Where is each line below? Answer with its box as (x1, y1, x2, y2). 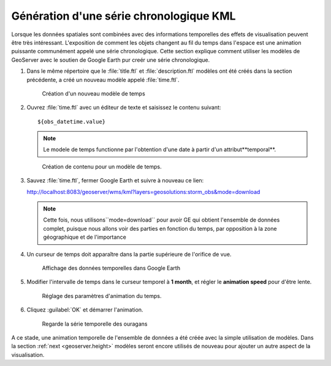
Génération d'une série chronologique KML (11, 9, 236, 23)
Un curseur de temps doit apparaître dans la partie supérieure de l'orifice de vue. (26, 250, 232, 258)
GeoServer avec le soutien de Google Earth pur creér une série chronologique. (11, 56, 210, 64)
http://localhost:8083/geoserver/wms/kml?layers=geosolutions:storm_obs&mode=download (26, 188, 261, 195)
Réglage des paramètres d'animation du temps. (42, 292, 162, 299)
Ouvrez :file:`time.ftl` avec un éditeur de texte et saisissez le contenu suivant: (26, 104, 221, 111)
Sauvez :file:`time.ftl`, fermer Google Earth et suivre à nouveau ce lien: (26, 177, 204, 184)
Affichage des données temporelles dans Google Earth (42, 264, 181, 272)
